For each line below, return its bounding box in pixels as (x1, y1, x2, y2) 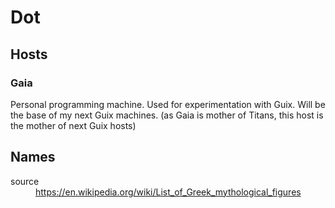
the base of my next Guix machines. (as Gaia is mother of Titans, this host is (10, 109, 324, 121)
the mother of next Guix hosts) (10, 119, 137, 131)
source (10, 175, 40, 187)
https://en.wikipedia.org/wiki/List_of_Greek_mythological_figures (35, 186, 302, 198)
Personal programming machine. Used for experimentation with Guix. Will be (10, 98, 326, 110)
